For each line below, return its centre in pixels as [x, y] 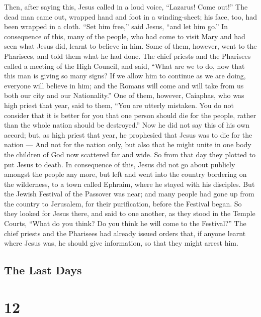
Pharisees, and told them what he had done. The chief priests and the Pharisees [127, 56]
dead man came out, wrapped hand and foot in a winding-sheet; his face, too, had [131, 16]
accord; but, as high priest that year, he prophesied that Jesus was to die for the [128, 134]
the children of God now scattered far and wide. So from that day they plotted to [130, 154]
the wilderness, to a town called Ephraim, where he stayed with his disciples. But [129, 184]
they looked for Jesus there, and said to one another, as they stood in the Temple [130, 213]
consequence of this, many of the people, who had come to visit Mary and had [125, 36]
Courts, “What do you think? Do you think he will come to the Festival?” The [125, 223]
